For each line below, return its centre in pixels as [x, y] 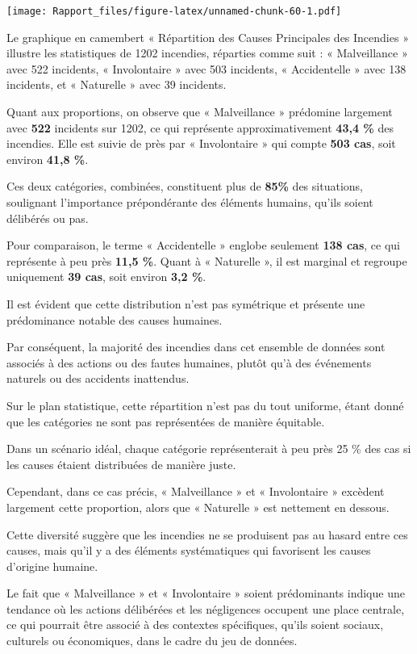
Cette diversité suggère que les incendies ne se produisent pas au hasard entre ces [207, 534]
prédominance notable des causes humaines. [115, 319]
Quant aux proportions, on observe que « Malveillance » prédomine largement [200, 112]
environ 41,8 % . [48, 159]
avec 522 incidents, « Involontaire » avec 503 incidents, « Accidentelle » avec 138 [206, 68]
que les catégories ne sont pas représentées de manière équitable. [166, 421]
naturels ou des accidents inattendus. [98, 378]
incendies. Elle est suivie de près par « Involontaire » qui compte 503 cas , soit [201, 143]
